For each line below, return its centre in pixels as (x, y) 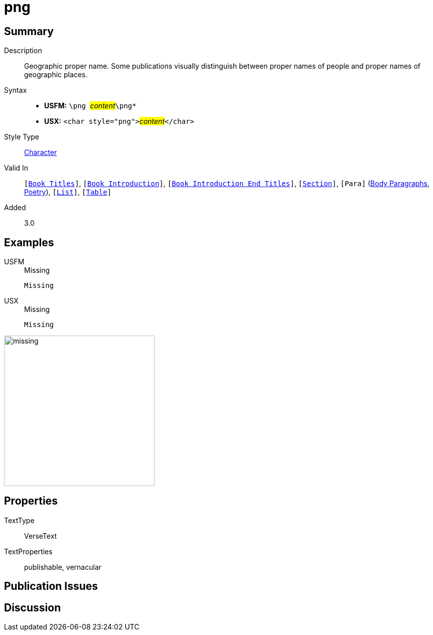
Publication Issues (51, 586)
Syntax (16, 90)
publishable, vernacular (63, 567)
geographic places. (56, 75)
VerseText (41, 536)
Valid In (16, 168)
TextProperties (28, 551)
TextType (19, 520)
